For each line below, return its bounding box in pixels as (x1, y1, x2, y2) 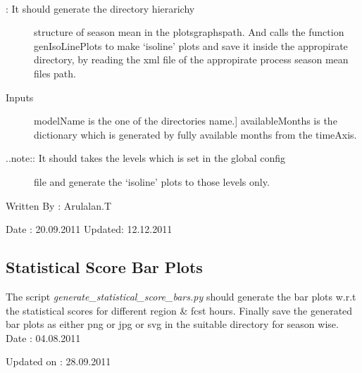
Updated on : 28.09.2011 (6, 354, 111, 369)
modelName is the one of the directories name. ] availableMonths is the (34, 113, 337, 128)
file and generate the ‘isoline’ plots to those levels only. (34, 174, 270, 189)
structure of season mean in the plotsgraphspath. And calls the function (34, 25, 344, 39)
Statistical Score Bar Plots (6, 256, 203, 278)
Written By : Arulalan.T (6, 198, 112, 213)
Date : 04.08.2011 (6, 330, 81, 345)
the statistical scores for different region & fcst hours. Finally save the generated (6, 303, 353, 317)
